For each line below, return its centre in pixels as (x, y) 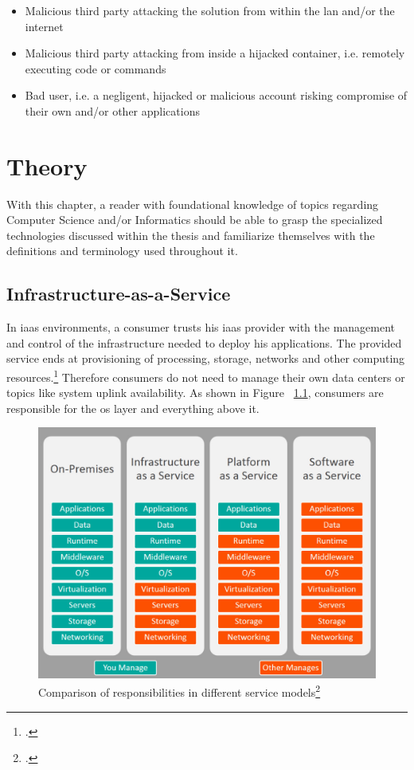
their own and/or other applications (112, 110)
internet (44, 26)
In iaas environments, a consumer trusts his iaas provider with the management (201, 327)
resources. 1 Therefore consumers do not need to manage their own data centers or (206, 376)
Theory (47, 165)
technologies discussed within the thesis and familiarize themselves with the (191, 235)
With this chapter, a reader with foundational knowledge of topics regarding (193, 204)
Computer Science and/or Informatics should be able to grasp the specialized (195, 220)
